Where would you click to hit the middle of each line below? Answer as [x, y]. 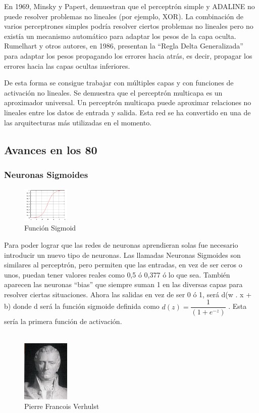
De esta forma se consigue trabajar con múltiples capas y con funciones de [119, 83]
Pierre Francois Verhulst [62, 406]
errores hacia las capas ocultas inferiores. [67, 65]
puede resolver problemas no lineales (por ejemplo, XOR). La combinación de [124, 16]
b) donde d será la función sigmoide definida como [82, 306]
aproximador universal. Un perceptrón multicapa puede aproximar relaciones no [128, 102]
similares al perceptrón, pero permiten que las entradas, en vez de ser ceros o [123, 265]
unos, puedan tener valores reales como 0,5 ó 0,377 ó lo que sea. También [117, 274]
